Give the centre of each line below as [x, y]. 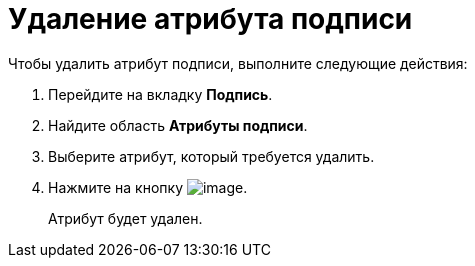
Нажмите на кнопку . [148, 187]
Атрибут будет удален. [125, 218]
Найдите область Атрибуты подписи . [178, 125]
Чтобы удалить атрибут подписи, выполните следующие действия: [238, 63]
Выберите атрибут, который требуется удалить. [211, 156]
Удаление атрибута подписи [210, 19]
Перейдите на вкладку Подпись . [160, 94]
